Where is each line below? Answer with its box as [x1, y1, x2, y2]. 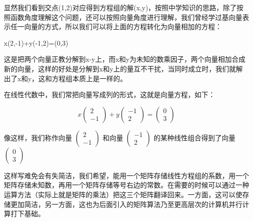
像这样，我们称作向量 [4, 132, 72, 142]
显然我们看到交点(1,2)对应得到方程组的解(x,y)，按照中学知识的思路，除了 [4, 2, 237, 12]
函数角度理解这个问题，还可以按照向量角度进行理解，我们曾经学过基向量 [10, 12, 242, 22]
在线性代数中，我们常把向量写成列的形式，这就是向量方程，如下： [4, 89, 215, 100]
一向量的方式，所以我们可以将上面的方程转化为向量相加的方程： [17, 21, 222, 32]
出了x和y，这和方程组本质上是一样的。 [4, 73, 127, 83]
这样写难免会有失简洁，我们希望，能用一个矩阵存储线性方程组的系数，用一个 [4, 170, 249, 180]
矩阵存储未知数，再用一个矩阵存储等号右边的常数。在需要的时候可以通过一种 [4, 180, 249, 190]
